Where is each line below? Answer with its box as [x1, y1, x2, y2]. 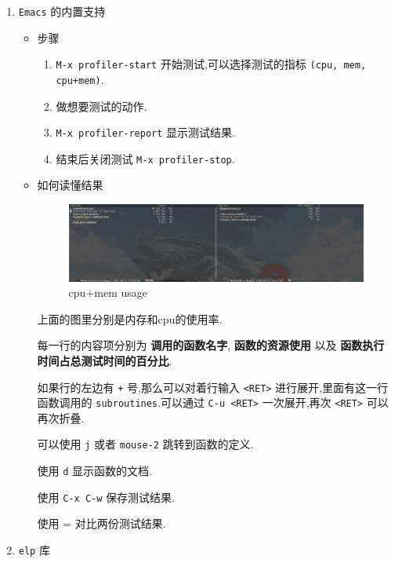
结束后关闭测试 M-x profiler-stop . [56, 150, 235, 166]
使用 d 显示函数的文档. [37, 462, 152, 479]
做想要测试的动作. [56, 97, 147, 114]
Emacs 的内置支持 [18, 3, 106, 19]
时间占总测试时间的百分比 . [37, 352, 172, 368]
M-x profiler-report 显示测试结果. [56, 124, 235, 141]
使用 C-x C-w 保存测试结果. [37, 488, 175, 505]
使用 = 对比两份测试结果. [37, 515, 166, 532]
